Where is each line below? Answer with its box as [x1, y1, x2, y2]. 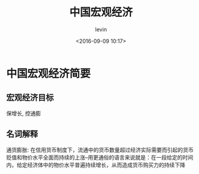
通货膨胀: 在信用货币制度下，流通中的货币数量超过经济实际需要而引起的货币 [6, 146, 194, 154]
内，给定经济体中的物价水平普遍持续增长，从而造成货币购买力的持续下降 [6, 161, 185, 169]
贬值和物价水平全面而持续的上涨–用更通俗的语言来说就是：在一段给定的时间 [6, 154, 194, 161]
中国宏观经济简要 [6, 67, 91, 80]
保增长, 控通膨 [6, 110, 41, 117]
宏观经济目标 [6, 93, 54, 103]
